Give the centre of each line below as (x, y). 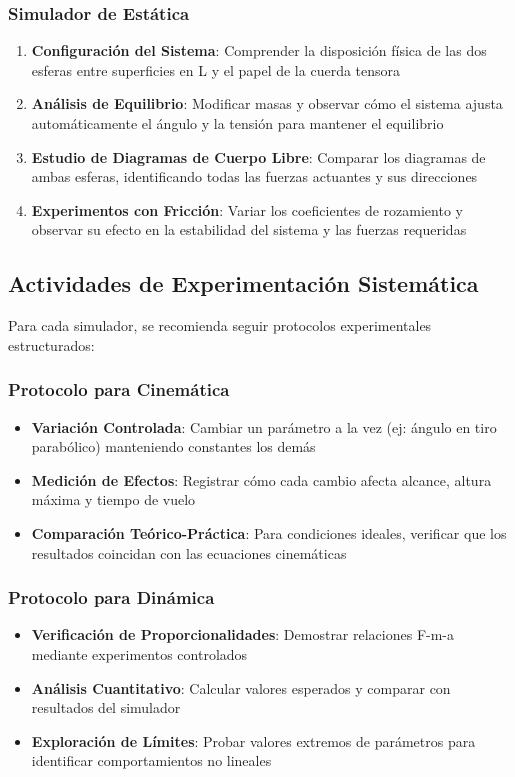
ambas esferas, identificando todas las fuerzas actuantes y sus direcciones (254, 176)
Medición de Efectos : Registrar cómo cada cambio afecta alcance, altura (261, 479)
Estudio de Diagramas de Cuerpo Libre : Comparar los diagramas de (258, 156)
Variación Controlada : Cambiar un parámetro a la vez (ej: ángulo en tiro (264, 426)
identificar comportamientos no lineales (151, 760)
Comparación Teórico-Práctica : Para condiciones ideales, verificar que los (269, 532)
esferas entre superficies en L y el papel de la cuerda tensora (216, 69)
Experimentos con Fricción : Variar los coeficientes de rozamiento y (247, 209)
